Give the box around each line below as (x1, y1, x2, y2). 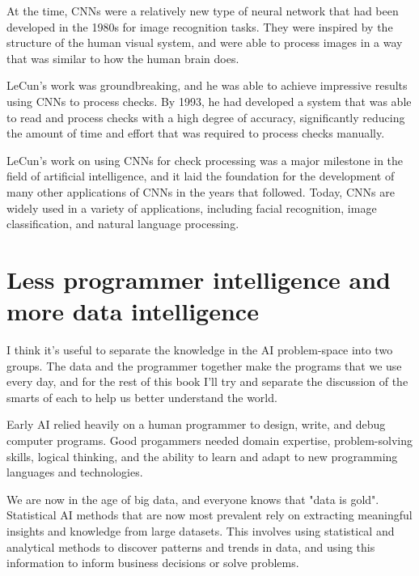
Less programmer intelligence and (6, 262, 391, 295)
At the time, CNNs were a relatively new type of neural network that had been (6, 2, 399, 19)
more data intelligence (6, 294, 259, 328)
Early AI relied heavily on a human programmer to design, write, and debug (6, 416, 386, 433)
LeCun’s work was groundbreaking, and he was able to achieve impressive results (6, 77, 408, 94)
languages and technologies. (6, 464, 143, 481)
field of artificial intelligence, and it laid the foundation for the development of (6, 167, 395, 184)
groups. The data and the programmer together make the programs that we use (6, 357, 402, 374)
